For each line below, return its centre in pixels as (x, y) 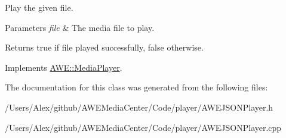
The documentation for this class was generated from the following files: (136, 87)
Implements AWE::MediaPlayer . (64, 67)
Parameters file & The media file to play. (80, 27)
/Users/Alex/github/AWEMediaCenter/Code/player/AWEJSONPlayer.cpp (143, 127)
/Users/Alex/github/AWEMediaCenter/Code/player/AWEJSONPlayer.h (139, 107)
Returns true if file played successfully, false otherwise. (104, 47)
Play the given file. (39, 7)
